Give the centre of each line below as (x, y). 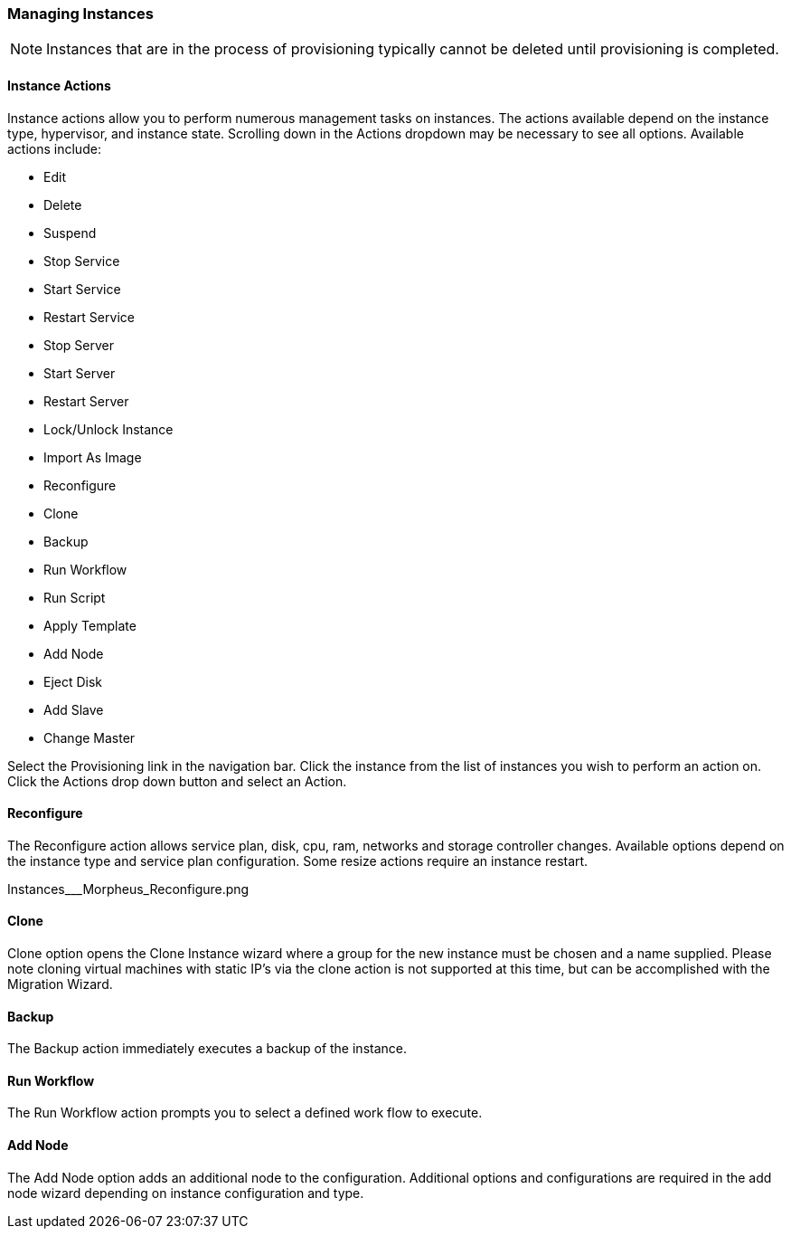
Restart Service (89, 317)
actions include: (54, 148)
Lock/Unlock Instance (108, 429)
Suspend (70, 233)
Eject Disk (73, 681)
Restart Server (86, 401)
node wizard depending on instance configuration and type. (186, 1193)
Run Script (75, 597)
